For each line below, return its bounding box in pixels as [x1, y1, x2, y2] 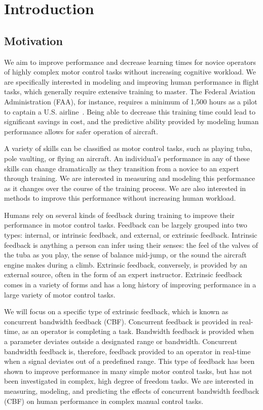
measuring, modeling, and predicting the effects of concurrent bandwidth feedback [4, 385, 259, 396]
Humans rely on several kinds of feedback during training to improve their [4, 209, 235, 220]
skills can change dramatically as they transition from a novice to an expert [4, 163, 239, 173]
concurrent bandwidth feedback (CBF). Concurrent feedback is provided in [4, 316, 237, 326]
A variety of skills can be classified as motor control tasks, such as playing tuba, [4, 143, 252, 154]
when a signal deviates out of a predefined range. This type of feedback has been [4, 356, 255, 366]
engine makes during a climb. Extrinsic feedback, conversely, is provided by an [4, 259, 247, 270]
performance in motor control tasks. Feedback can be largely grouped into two [4, 219, 247, 230]
